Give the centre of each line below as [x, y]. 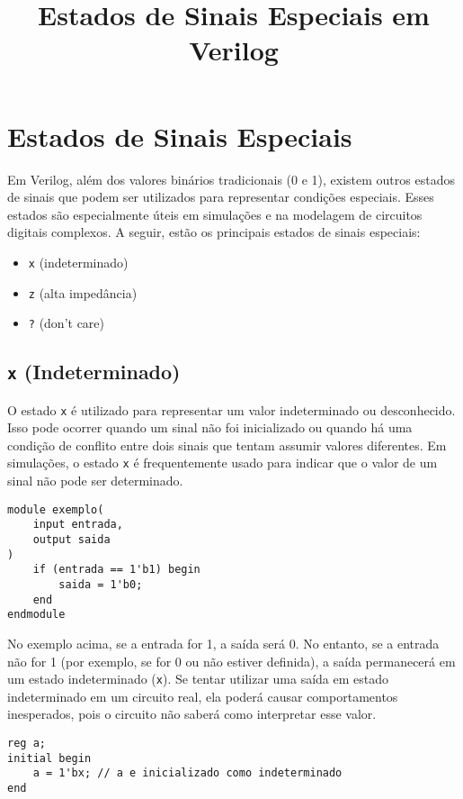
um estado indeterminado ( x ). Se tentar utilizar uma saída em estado [198, 679]
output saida [71, 540]
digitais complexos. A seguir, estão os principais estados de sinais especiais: [214, 232]
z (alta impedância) [83, 292]
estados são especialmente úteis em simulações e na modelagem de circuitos [215, 214]
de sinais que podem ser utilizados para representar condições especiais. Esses [221, 197]
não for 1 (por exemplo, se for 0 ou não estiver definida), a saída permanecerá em [231, 661]
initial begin [49, 758]
